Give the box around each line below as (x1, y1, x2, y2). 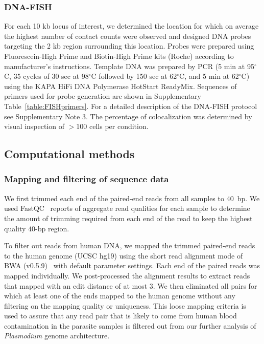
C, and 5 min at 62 (179, 71, 239, 81)
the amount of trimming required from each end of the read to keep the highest (4, 212, 253, 223)
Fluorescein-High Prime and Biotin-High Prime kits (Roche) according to (4, 51, 234, 61)
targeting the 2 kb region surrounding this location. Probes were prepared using (4, 40, 254, 51)
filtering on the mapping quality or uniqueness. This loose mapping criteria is (4, 300, 246, 311)
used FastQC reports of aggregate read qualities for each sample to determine (4, 203, 250, 213)
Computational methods (4, 146, 135, 162)
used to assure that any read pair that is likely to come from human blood (4, 310, 237, 321)
